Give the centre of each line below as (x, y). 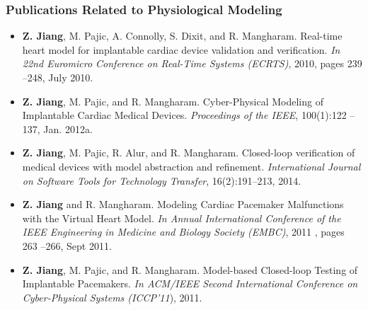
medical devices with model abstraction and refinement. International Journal (191, 166)
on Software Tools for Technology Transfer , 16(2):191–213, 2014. (162, 180)
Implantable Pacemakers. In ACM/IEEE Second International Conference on (190, 283)
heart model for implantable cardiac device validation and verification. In (181, 49)
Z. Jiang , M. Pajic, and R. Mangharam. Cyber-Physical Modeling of (173, 101)
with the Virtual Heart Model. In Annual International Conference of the (182, 218)
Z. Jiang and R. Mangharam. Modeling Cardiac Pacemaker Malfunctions (183, 204)
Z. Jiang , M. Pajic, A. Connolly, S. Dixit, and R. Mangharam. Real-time (182, 36)
